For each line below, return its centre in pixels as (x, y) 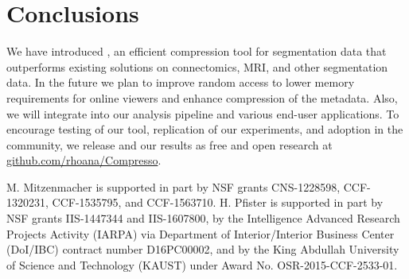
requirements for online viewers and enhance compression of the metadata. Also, (202, 97)
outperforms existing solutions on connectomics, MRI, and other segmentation (197, 66)
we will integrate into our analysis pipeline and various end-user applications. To (203, 113)
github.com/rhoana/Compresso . (84, 160)
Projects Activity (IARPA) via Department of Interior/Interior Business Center (201, 233)
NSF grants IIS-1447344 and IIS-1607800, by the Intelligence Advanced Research (203, 218)
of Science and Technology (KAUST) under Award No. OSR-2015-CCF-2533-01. (202, 264)
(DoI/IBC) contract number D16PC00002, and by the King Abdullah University (203, 249)
